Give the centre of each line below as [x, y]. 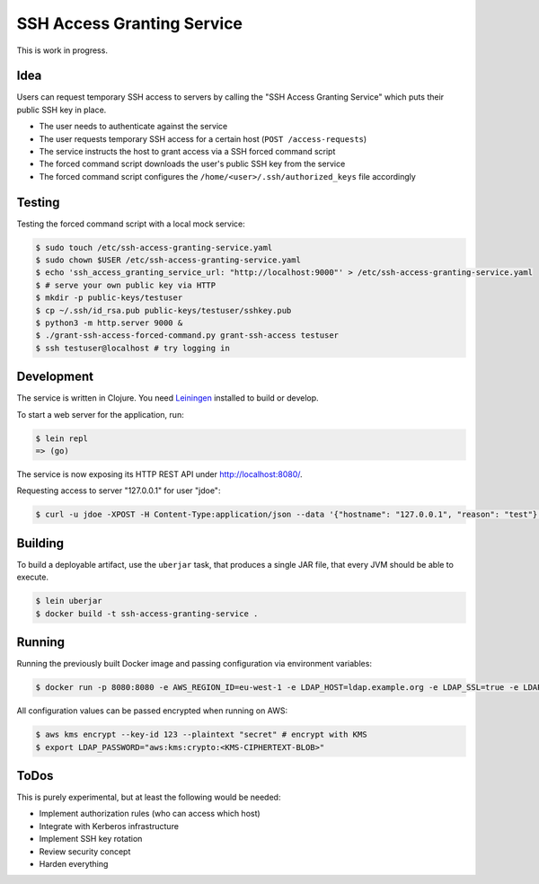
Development [55, 377]
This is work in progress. [62, 50]
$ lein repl [62, 438]
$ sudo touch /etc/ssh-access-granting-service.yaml [154, 248]
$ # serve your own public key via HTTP [125, 285]
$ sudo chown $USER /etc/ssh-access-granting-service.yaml [168, 260]
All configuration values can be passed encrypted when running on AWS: [152, 711]
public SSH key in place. [62, 110]
